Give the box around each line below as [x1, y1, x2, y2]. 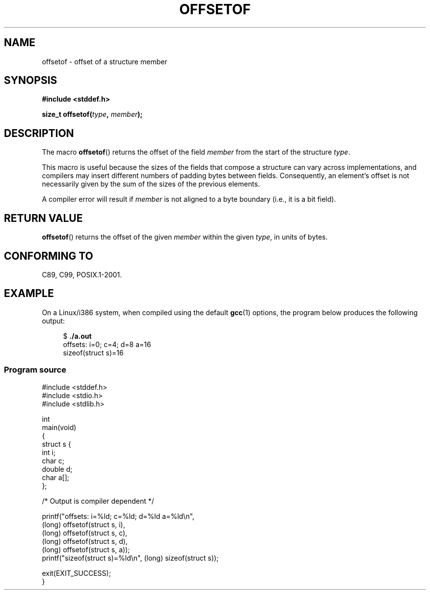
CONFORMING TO [4, 249, 93, 262]
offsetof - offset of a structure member [42, 57, 167, 66]
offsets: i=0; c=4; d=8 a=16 [63, 340, 151, 349]
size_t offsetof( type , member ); [42, 110, 143, 119]
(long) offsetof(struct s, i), [42, 520, 125, 529]
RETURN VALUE [4, 212, 83, 224]
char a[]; [42, 473, 70, 482]
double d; [42, 464, 73, 473]
